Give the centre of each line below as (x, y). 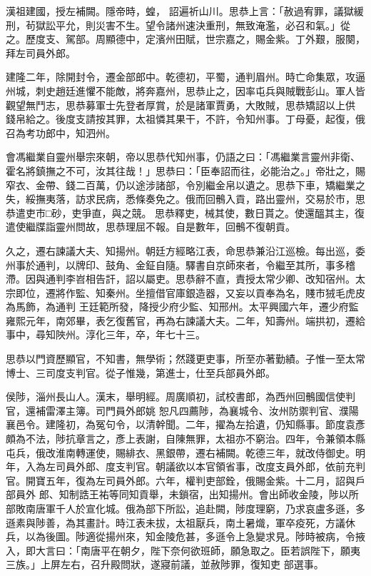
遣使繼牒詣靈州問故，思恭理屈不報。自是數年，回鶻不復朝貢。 (151, 227)
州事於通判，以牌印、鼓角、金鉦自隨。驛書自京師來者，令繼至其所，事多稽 (181, 264)
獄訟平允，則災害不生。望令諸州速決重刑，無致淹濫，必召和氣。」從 (193, 25)
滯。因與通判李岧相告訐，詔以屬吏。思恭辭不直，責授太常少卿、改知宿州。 (181, 279)
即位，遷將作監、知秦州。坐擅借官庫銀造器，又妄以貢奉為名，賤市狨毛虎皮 (190, 292)
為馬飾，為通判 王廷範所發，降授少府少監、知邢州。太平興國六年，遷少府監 (182, 307)
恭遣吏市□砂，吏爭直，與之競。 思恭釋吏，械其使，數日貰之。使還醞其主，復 (185, 212)
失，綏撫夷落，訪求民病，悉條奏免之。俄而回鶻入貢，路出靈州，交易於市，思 (185, 199)
